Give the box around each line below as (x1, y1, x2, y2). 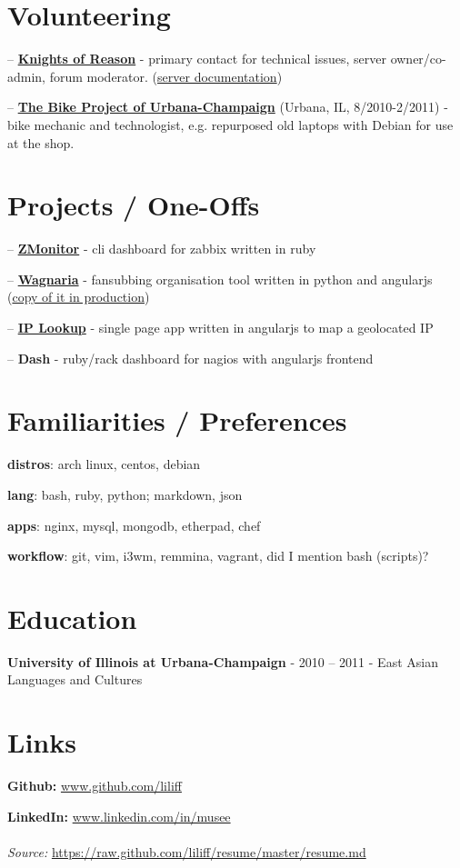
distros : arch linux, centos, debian (7, 454, 201, 474)
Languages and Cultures (7, 670, 143, 689)
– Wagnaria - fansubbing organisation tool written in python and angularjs (7, 269, 433, 288)
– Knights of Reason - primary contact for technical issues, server (7, 49, 386, 68)
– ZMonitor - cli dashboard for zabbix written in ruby (7, 239, 316, 258)
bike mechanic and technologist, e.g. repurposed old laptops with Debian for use (7, 115, 454, 134)
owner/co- (390, 49, 446, 68)
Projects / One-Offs (7, 186, 260, 224)
